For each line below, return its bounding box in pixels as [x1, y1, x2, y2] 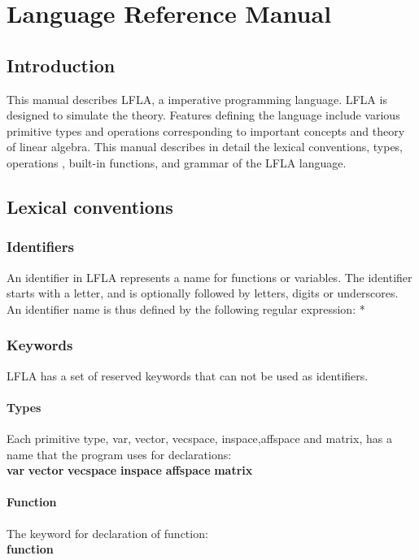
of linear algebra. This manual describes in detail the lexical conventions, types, [7, 138, 404, 155]
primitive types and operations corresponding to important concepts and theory [7, 122, 405, 139]
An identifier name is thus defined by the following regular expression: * [7, 300, 365, 317]
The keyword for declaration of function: [7, 524, 208, 541]
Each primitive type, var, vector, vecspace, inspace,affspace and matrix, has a [7, 429, 392, 446]
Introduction [7, 52, 116, 77]
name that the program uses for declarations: [7, 445, 232, 462]
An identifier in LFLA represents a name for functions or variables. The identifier [7, 268, 412, 285]
